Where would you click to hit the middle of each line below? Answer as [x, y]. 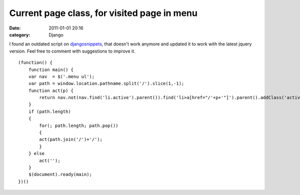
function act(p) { [51, 90]
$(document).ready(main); [60, 174]
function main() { [51, 69]
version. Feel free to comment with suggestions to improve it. [72, 51]
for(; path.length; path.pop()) [79, 125]
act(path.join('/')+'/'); [71, 139]
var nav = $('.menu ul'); [61, 76]
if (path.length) [49, 111]
